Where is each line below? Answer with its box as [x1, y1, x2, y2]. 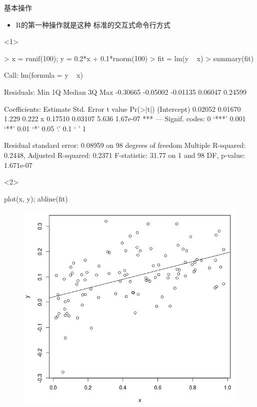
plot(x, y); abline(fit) [4, 193, 68, 203]
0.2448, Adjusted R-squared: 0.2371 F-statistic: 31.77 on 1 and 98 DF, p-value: [4, 149, 245, 160]
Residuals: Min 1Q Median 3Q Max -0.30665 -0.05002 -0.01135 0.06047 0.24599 [4, 86, 246, 97]
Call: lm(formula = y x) [4, 70, 83, 80]
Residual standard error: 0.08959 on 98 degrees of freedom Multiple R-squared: [4, 140, 246, 150]
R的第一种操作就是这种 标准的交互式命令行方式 [15, 19, 170, 30]
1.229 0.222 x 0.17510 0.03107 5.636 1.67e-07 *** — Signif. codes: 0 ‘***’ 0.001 [4, 113, 246, 124]
